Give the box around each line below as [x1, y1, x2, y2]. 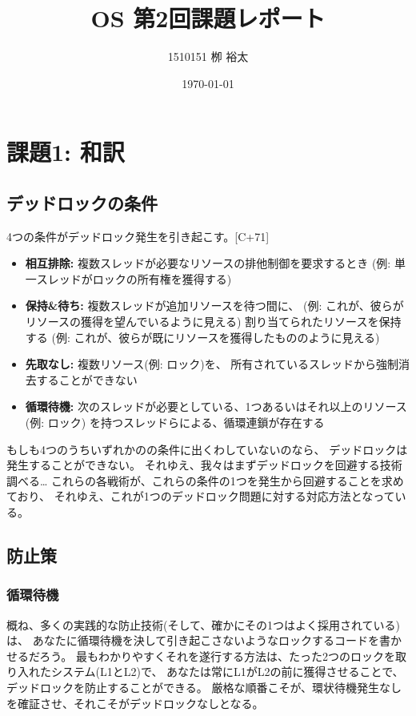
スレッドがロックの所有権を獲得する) [36, 270, 232, 287]
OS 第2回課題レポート [90, 2, 326, 34]
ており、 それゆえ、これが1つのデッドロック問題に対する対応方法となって [6, 488, 395, 505]
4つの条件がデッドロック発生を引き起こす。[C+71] [6, 227, 270, 244]
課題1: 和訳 [6, 135, 125, 168]
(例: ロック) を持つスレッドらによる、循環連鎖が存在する [25, 414, 325, 431]
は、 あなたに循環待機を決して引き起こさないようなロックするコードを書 [6, 632, 390, 649]
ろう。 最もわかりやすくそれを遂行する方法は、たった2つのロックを [39, 647, 395, 664]
